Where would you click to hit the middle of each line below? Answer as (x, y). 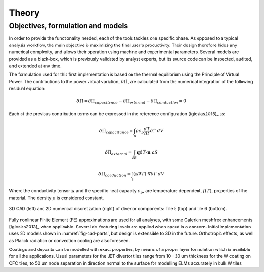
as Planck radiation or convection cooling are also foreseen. (69, 240)
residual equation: (27, 89)
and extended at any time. (35, 66)
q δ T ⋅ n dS (148, 152)
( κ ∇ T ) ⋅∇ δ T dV (149, 174)
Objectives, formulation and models (68, 26)
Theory (24, 13)
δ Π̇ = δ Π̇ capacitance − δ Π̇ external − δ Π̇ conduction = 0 (132, 102)
